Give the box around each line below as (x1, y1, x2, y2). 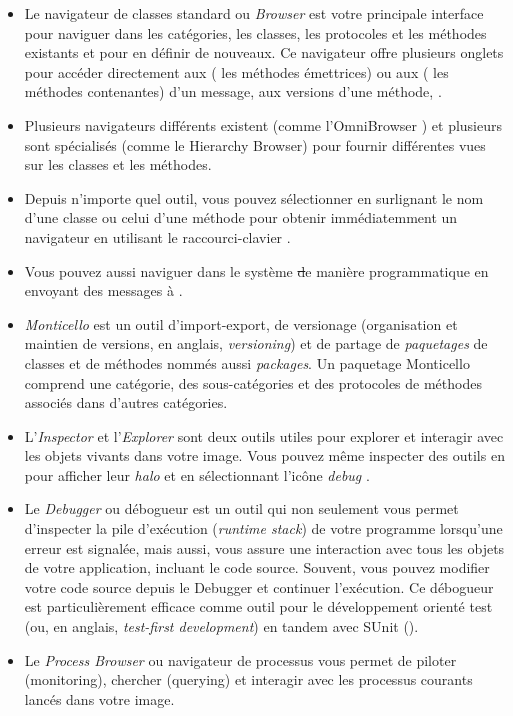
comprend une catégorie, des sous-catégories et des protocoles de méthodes (24, 372, 482, 393)
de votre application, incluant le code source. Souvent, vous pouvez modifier (24, 557, 490, 578)
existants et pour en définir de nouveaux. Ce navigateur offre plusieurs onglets (24, 42, 504, 63)
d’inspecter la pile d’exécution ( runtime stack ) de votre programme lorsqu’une (24, 518, 503, 539)
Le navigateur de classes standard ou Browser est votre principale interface (24, 3, 484, 23)
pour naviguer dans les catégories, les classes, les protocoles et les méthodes (24, 22, 487, 43)
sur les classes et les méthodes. (24, 154, 212, 175)
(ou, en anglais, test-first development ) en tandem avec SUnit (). (24, 616, 419, 637)
